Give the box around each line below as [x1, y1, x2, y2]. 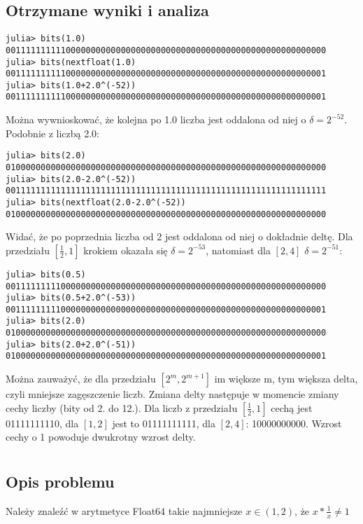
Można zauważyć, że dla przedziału [6, 371, 156, 386]
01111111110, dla [6, 415, 79, 430]
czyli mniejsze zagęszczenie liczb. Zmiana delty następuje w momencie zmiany [6, 387, 339, 401]
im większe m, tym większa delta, [214, 371, 358, 386]
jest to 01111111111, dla [112, 415, 215, 430]
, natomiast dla [206, 242, 271, 257]
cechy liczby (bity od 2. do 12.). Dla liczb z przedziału [6, 400, 238, 415]
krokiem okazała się [83, 242, 168, 257]
